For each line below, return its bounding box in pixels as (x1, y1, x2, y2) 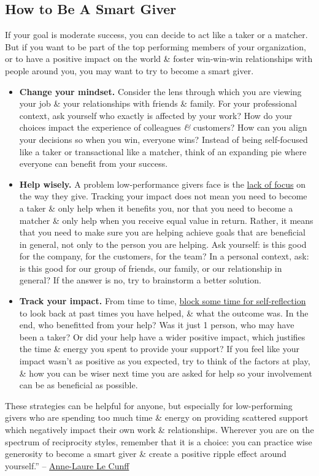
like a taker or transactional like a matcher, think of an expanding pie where (19, 145, 307, 158)
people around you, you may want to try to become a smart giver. (5, 64, 254, 77)
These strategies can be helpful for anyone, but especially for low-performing (5, 399, 293, 412)
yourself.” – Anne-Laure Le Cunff (5, 459, 129, 472)
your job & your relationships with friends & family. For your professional (19, 97, 297, 110)
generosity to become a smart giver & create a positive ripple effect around (5, 447, 286, 460)
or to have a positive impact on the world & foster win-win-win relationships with (5, 52, 313, 65)
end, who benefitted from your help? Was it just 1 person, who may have (19, 318, 294, 331)
